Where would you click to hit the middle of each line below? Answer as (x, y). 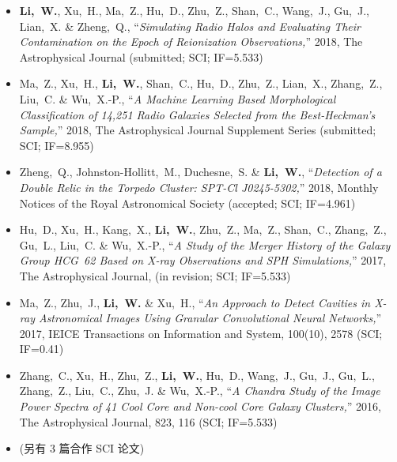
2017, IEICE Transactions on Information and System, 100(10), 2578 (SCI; (201, 333)
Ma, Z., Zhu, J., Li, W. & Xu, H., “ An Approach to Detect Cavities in (195, 302)
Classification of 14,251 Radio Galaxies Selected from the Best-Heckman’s (197, 114)
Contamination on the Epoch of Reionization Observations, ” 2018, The (191, 41)
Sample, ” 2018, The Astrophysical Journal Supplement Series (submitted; (198, 130)
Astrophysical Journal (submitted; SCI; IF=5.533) (141, 56)
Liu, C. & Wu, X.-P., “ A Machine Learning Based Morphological (178, 98)
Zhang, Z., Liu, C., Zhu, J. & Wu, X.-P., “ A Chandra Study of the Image (200, 391)
